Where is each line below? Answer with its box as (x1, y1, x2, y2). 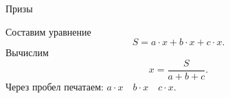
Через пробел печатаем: (5, 79, 104, 93)
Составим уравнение (5, 24, 91, 38)
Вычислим (5, 45, 49, 60)
